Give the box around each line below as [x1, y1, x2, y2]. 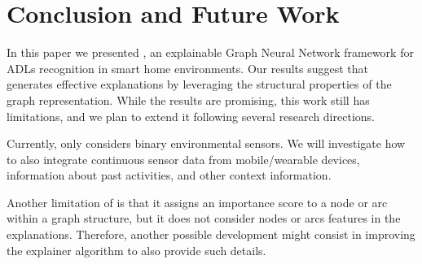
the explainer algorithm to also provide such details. [7, 241, 266, 258]
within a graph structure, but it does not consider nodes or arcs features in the [7, 210, 401, 227]
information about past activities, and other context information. [7, 167, 332, 184]
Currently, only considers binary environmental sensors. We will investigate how [7, 135, 406, 152]
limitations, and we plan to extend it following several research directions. [7, 107, 375, 124]
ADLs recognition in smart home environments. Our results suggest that [7, 59, 369, 76]
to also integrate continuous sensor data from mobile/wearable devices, [7, 150, 360, 167]
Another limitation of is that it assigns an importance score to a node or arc [7, 193, 388, 210]
